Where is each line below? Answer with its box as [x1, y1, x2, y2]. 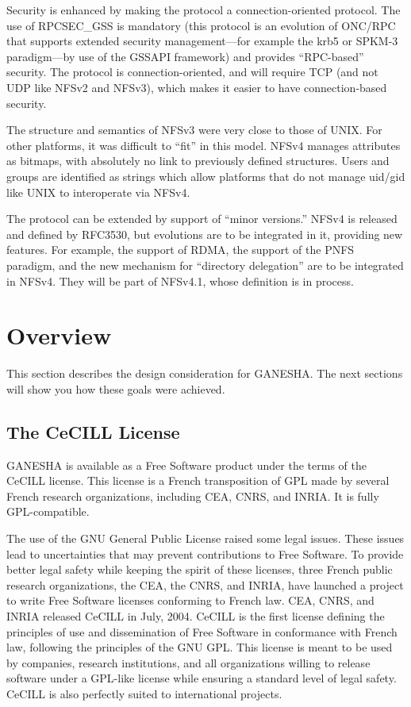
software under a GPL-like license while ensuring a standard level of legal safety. [6, 670, 397, 686]
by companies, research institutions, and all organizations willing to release [6, 654, 371, 670]
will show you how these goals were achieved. [6, 380, 225, 397]
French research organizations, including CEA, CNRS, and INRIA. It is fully [6, 487, 379, 504]
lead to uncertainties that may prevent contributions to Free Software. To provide [6, 545, 404, 562]
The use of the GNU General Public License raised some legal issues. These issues [6, 529, 405, 546]
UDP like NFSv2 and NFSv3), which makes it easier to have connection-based [6, 79, 387, 95]
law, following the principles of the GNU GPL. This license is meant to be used [6, 639, 393, 655]
